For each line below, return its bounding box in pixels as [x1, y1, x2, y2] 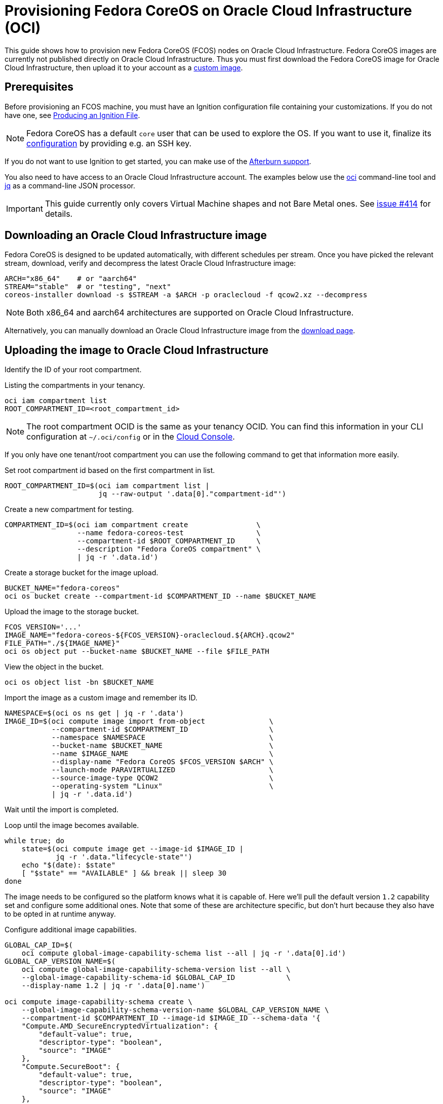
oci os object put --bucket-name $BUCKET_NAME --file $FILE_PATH [5, 647, 269, 656]
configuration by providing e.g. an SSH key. [26, 138, 192, 148]
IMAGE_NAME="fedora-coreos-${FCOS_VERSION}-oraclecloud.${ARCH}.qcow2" [5, 631, 295, 640]
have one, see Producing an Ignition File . [5, 110, 140, 120]
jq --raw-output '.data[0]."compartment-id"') [98, 490, 287, 498]
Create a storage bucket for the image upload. [5, 568, 158, 577]
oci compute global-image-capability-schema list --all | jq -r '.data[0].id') [21, 949, 346, 958]
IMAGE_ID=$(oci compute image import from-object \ [5, 717, 274, 726]
